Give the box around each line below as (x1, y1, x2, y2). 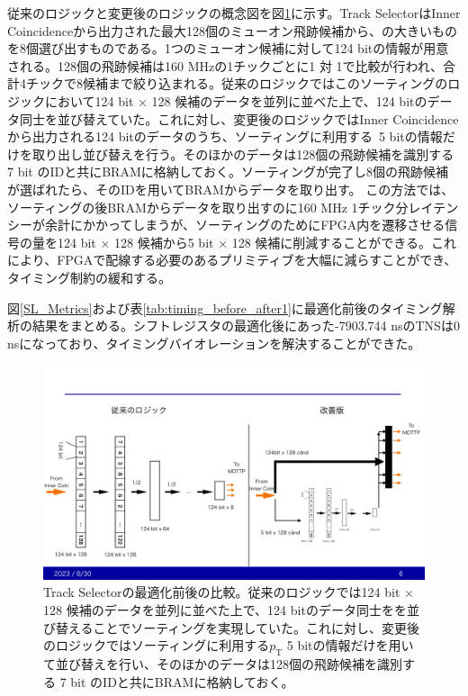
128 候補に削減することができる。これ (231, 232, 457, 251)
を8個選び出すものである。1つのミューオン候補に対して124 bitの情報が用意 (7, 39, 449, 58)
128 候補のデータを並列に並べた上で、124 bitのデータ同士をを (43, 600, 407, 619)
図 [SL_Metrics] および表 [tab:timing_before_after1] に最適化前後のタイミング (7, 298, 443, 317)
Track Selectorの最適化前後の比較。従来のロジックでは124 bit (43, 583, 400, 601)
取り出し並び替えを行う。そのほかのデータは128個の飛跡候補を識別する (31, 144, 454, 163)
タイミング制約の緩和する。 (7, 267, 171, 286)
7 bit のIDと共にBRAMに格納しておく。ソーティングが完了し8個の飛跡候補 (7, 162, 449, 181)
